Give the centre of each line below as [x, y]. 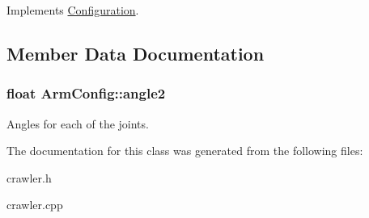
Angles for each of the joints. [78, 123]
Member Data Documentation [136, 53]
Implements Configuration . [73, 10]
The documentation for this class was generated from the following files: [185, 151]
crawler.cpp [35, 205]
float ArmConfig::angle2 [86, 93]
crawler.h [29, 177]
